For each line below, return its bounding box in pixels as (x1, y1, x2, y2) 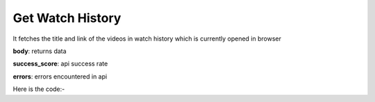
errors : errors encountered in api (12, 72, 108, 81)
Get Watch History (12, 10, 122, 25)
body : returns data (12, 47, 67, 55)
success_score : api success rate (12, 59, 108, 68)
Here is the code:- (12, 85, 65, 93)
